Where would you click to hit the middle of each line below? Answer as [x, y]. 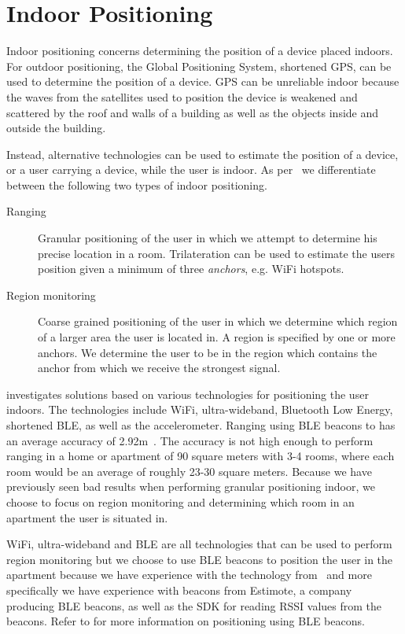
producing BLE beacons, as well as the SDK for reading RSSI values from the [194, 605]
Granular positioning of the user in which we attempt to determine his [208, 238]
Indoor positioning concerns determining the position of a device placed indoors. [200, 51]
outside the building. [56, 128]
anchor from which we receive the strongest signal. [159, 368]
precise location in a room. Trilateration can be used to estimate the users [216, 253]
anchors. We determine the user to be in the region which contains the [208, 352]
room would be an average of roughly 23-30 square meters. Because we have [189, 471]
